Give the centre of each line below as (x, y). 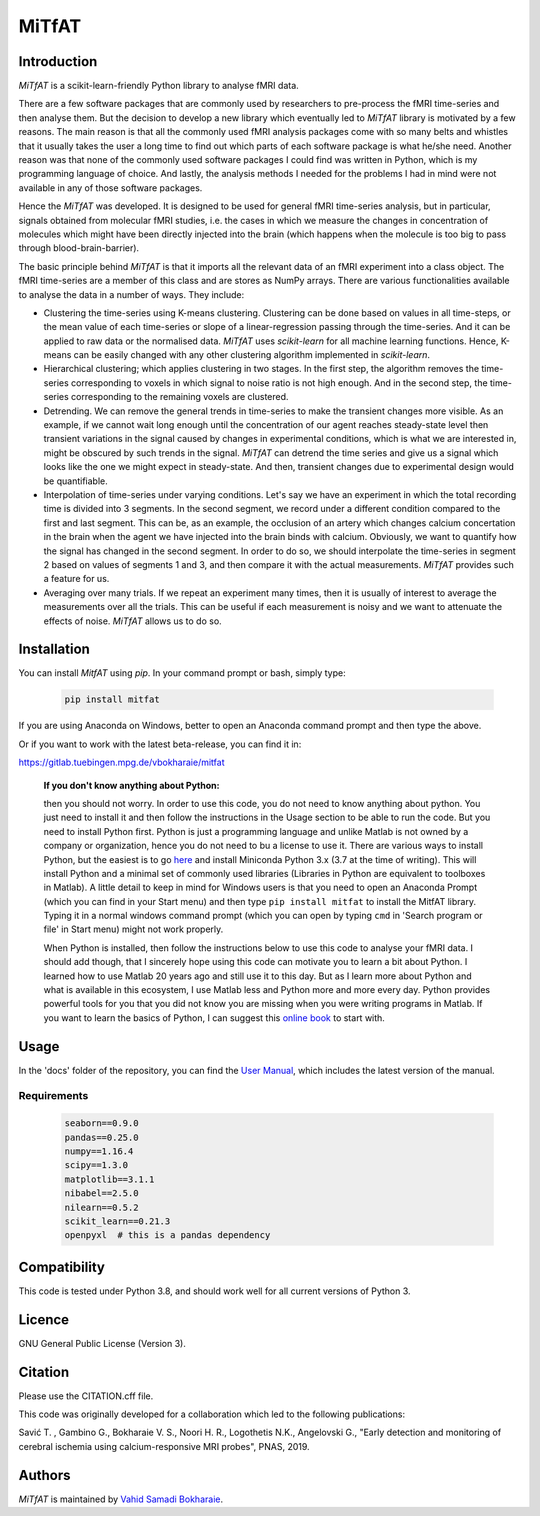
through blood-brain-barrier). (79, 248)
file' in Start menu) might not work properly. (133, 929)
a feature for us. (76, 579)
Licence (44, 1319)
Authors (44, 1475)
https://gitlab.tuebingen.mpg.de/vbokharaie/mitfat (121, 762)
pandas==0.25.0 (101, 1137)
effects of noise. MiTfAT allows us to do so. (132, 621)
